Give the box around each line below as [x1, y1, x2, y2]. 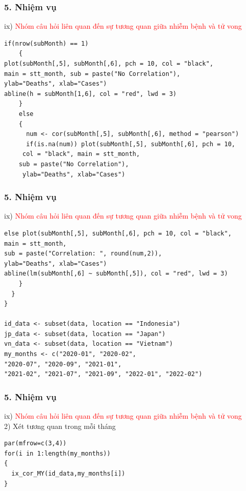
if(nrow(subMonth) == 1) [4, 40, 89, 47]
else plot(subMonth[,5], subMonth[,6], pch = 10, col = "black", [4, 229, 232, 237]
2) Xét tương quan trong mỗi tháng [4, 420, 116, 431]
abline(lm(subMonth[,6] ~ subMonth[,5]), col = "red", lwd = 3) [4, 270, 228, 278]
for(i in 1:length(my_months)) [4, 449, 111, 457]
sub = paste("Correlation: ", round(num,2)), [4, 250, 162, 258]
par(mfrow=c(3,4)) [4, 440, 67, 447]
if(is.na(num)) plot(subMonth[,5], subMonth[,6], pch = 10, [26, 140, 236, 148]
